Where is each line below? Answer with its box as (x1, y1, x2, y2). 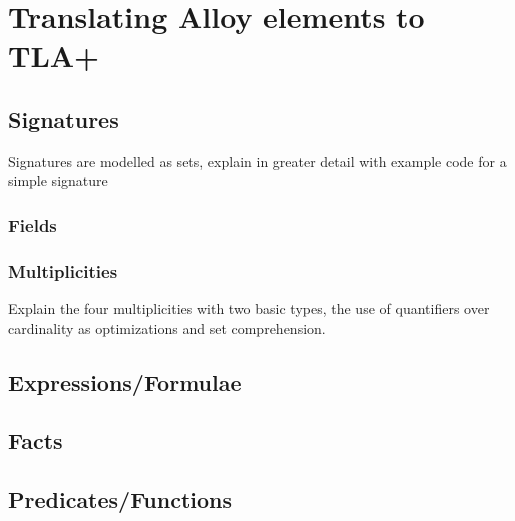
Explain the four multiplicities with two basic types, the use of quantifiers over (8, 298, 490, 319)
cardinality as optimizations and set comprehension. (8, 317, 326, 338)
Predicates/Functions (8, 484, 233, 515)
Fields (8, 212, 57, 237)
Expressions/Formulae (8, 366, 242, 397)
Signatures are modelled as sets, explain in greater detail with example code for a (8, 150, 507, 171)
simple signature (8, 170, 108, 191)
